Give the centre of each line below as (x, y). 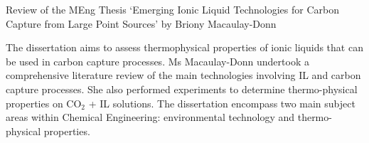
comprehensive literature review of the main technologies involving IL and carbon (183, 75)
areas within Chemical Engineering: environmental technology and (150, 117)
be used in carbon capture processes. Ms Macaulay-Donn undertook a (157, 61)
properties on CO (44, 103)
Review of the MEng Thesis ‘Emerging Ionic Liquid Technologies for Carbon (172, 9)
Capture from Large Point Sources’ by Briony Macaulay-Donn (141, 23)
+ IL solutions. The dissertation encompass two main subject (222, 103)
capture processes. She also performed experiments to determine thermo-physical (182, 89)
